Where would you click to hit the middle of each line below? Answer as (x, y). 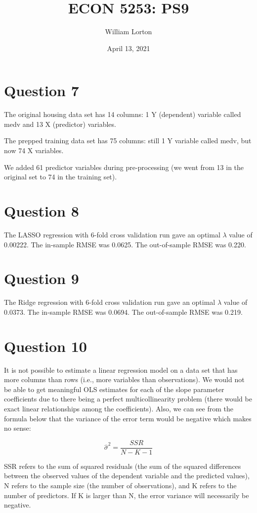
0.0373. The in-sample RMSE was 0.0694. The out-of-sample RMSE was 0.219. (123, 312)
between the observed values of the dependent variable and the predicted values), (127, 476)
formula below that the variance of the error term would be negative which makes (128, 418)
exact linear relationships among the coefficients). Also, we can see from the (119, 408)
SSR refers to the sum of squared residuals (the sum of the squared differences (123, 466)
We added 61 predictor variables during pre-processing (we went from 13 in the (124, 167)
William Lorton (128, 31)
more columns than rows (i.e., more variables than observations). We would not (124, 379)
